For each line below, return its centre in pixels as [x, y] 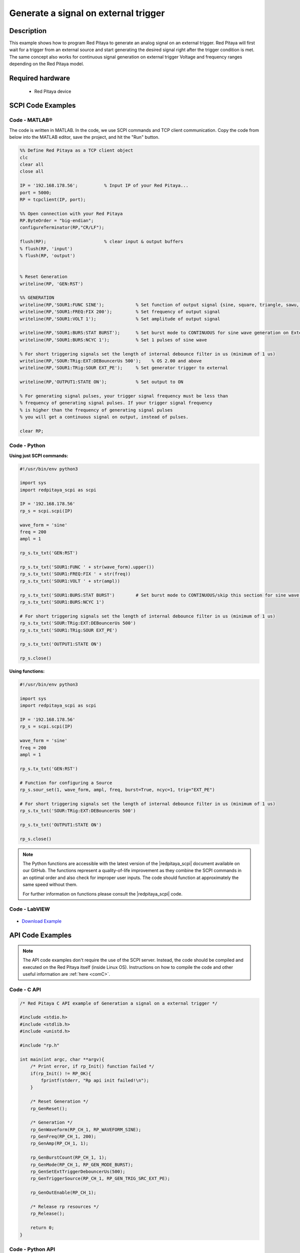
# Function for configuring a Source [66, 783]
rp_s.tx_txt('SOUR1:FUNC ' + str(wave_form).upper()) [87, 567]
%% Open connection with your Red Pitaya [71, 214]
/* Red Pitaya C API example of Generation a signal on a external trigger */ [118, 1003]
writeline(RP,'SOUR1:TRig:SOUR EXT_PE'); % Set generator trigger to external [124, 368]
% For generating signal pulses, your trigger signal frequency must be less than [124, 396]
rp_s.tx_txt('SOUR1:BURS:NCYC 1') [62, 602]
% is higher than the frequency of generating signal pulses [96, 410]
